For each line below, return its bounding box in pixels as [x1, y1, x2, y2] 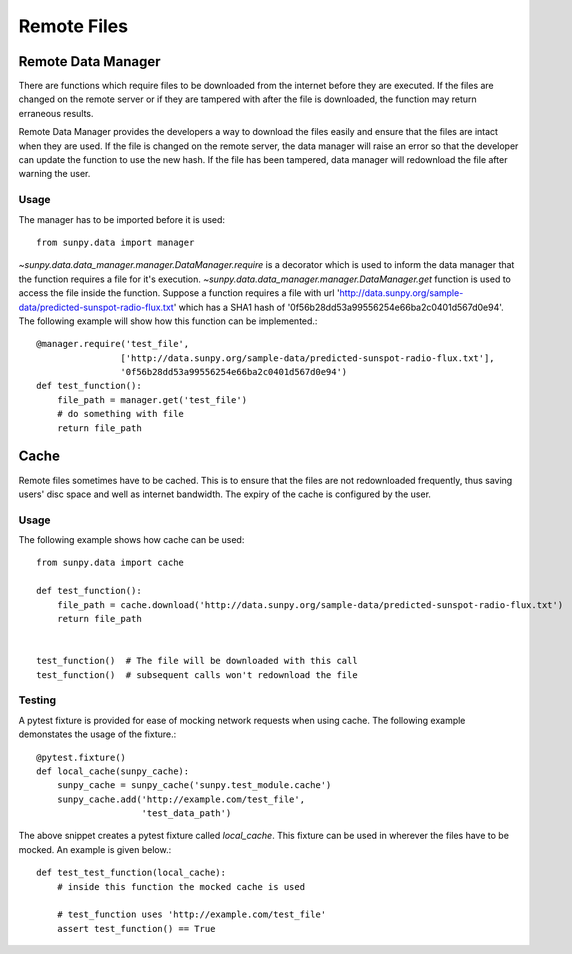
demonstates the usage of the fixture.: [18, 728, 177, 740]
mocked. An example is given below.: [18, 843, 172, 855]
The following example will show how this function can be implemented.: [18, 315, 318, 327]
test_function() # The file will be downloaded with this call [36, 655, 359, 667]
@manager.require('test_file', [36, 338, 190, 350]
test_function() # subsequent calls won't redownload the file [36, 669, 359, 680]
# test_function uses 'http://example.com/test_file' [56, 909, 327, 920]
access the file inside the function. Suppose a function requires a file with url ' [18, 287, 340, 299]
